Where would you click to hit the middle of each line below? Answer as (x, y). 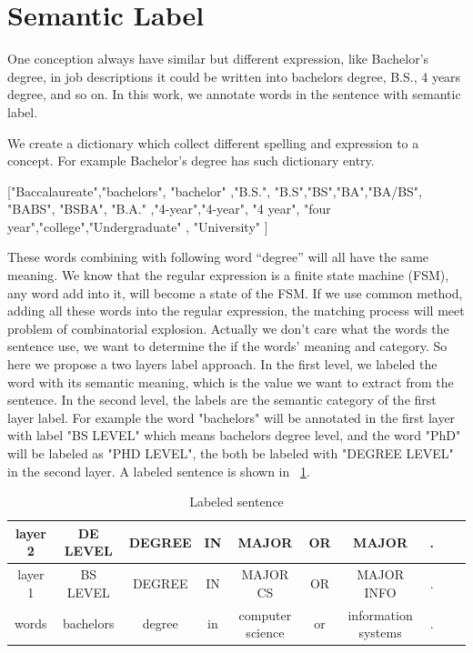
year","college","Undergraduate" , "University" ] (138, 226)
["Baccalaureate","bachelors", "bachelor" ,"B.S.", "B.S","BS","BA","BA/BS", (215, 191)
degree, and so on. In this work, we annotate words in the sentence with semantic (234, 94)
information (380, 614)
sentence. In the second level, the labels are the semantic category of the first (222, 400)
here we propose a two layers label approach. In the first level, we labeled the (222, 364)
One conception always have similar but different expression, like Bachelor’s (218, 59)
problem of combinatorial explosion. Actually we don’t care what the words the (228, 328)
